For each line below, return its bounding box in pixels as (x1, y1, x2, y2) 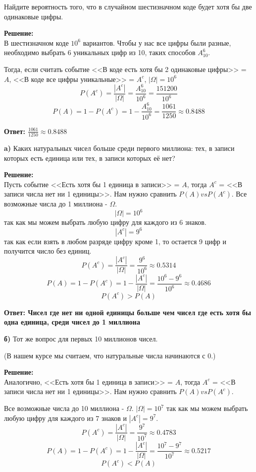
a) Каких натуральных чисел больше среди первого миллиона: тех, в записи (4, 142, 235, 153)
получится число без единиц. (4, 246, 92, 256)
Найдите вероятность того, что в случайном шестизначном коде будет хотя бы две (4, 1, 252, 11)
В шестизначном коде (4, 37, 69, 48)
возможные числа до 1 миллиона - (4, 199, 107, 209)
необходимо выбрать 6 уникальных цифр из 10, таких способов (4, 47, 196, 58)
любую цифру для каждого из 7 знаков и (4, 412, 127, 423)
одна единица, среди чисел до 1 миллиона (4, 317, 140, 327)
